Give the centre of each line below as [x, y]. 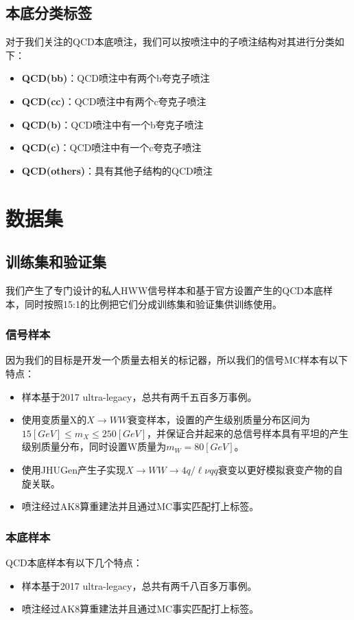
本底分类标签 [49, 13]
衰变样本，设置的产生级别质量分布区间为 [219, 420]
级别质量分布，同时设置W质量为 [94, 446]
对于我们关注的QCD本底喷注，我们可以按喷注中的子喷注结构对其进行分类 [170, 42]
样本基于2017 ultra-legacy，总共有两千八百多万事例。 [139, 585]
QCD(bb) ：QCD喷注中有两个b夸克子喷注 [116, 78]
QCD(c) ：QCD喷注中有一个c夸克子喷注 [111, 147]
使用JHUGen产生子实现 [73, 469]
